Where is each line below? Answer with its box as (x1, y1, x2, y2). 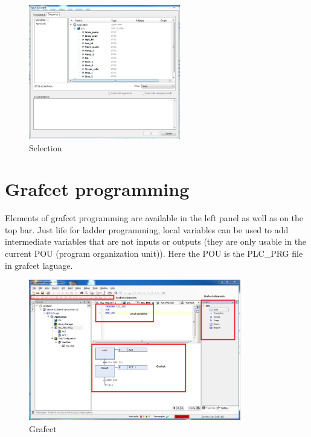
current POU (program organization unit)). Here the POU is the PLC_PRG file (5, 247, 303, 260)
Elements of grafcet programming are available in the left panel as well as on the (5, 212, 304, 224)
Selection (29, 141, 62, 154)
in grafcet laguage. (5, 259, 73, 271)
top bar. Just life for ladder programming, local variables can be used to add (5, 223, 289, 236)
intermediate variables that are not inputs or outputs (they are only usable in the (5, 235, 307, 248)
